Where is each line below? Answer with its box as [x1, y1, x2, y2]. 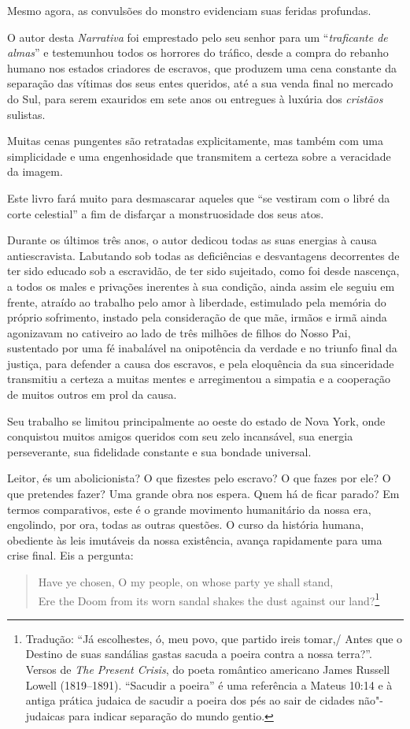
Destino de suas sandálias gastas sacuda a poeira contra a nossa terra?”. [25, 645, 372, 662]
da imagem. [7, 163, 63, 180]
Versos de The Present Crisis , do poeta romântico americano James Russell [25, 661, 390, 678]
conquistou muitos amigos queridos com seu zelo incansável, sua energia [7, 428, 353, 444]
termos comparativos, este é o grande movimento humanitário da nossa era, [7, 500, 371, 517]
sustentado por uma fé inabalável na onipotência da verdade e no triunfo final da [7, 340, 397, 356]
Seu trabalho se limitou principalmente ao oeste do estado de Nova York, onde [7, 412, 386, 429]
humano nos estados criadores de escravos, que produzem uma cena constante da [7, 59, 397, 76]
